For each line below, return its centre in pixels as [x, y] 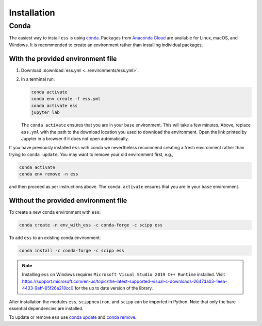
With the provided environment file [63, 59]
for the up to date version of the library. [114, 288]
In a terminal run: [38, 79]
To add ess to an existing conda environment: [55, 238]
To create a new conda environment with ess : [55, 212]
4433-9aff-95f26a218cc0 [48, 288]
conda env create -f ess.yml [66, 99]
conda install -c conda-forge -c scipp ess [72, 250]
